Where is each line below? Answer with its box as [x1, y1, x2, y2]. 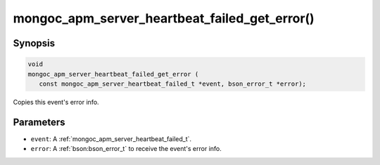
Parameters [13, 116, 65, 128]
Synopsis [13, 37, 56, 49]
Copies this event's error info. [13, 98, 99, 106]
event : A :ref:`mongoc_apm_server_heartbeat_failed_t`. [30, 134, 192, 143]
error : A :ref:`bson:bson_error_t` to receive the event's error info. [30, 145, 222, 153]
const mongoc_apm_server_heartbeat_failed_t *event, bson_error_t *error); [39, 79, 306, 88]
